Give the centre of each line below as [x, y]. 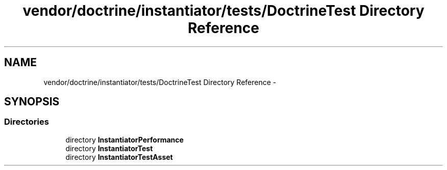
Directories [27, 122]
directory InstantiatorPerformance [125, 139]
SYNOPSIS [32, 102]
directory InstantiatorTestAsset [119, 157]
